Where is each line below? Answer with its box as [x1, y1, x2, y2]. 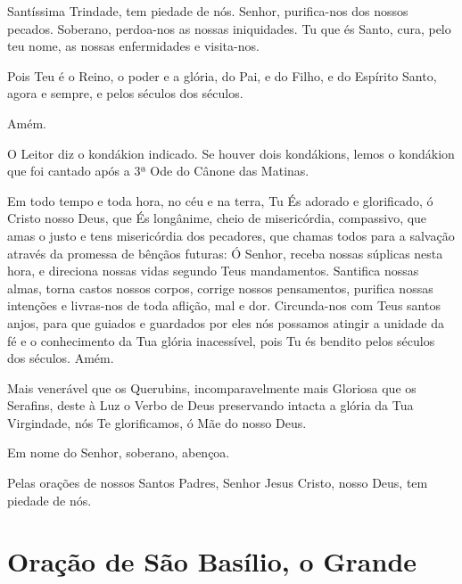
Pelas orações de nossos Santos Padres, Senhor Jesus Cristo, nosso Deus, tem [7, 473, 428, 492]
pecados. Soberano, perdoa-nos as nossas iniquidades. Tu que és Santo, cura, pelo [7, 19, 451, 37]
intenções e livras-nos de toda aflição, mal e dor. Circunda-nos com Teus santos [7, 296, 441, 315]
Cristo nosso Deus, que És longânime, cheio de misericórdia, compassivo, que [7, 209, 427, 227]
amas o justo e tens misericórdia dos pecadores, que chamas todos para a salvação [7, 226, 455, 244]
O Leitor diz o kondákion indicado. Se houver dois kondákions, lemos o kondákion [7, 144, 455, 162]
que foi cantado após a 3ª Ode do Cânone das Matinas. [7, 161, 309, 180]
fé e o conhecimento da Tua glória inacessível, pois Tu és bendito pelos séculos [7, 331, 435, 350]
